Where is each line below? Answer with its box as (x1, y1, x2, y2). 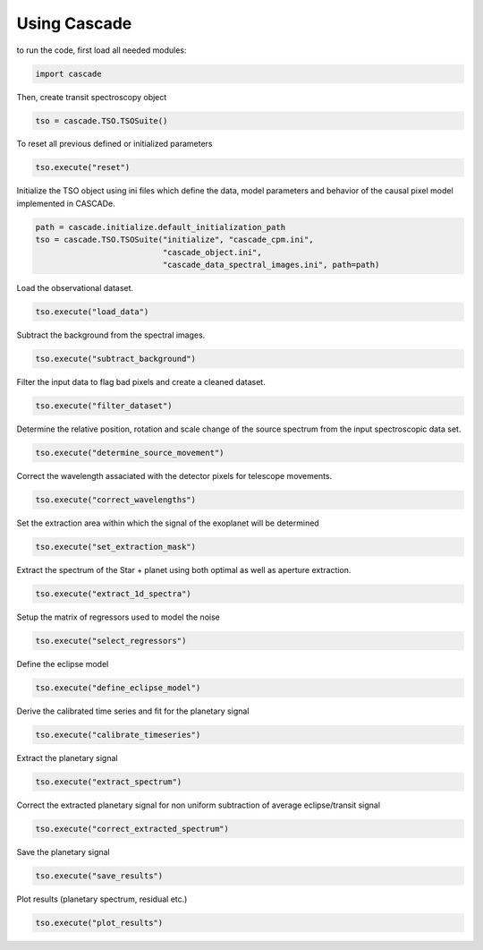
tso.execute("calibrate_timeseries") (35, 730, 201, 740)
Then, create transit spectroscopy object (16, 91, 167, 102)
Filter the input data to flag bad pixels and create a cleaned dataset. (16, 376, 266, 387)
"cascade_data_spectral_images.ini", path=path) (162, 260, 380, 270)
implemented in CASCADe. (16, 198, 115, 209)
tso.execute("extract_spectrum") (35, 776, 182, 787)
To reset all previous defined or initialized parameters (16, 139, 213, 150)
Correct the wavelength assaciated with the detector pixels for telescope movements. (16, 470, 333, 481)
